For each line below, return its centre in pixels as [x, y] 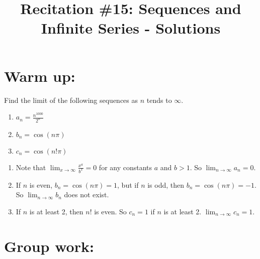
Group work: [49, 246]
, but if [128, 184]
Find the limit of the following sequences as [71, 100]
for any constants [125, 167]
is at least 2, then [56, 212]
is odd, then [166, 184]
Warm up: [40, 76]
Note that [31, 167]
